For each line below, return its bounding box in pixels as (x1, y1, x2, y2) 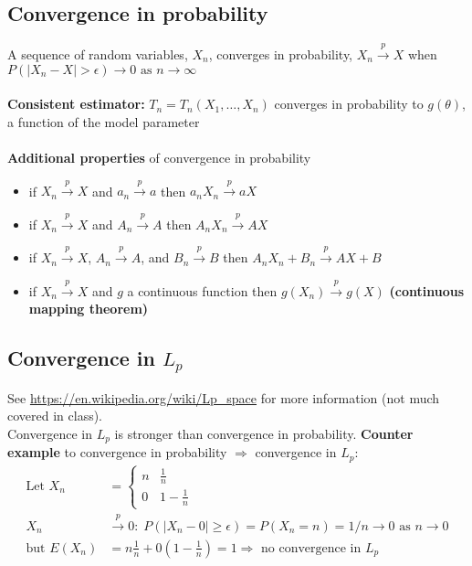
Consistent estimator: (7, 94, 145, 113)
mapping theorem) (28, 299, 149, 318)
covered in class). (7, 406, 103, 425)
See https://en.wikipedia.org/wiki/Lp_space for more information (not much (7, 388, 440, 407)
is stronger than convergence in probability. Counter (114, 423, 414, 443)
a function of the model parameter (7, 112, 200, 131)
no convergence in (261, 541, 362, 555)
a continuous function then (127, 281, 278, 300)
